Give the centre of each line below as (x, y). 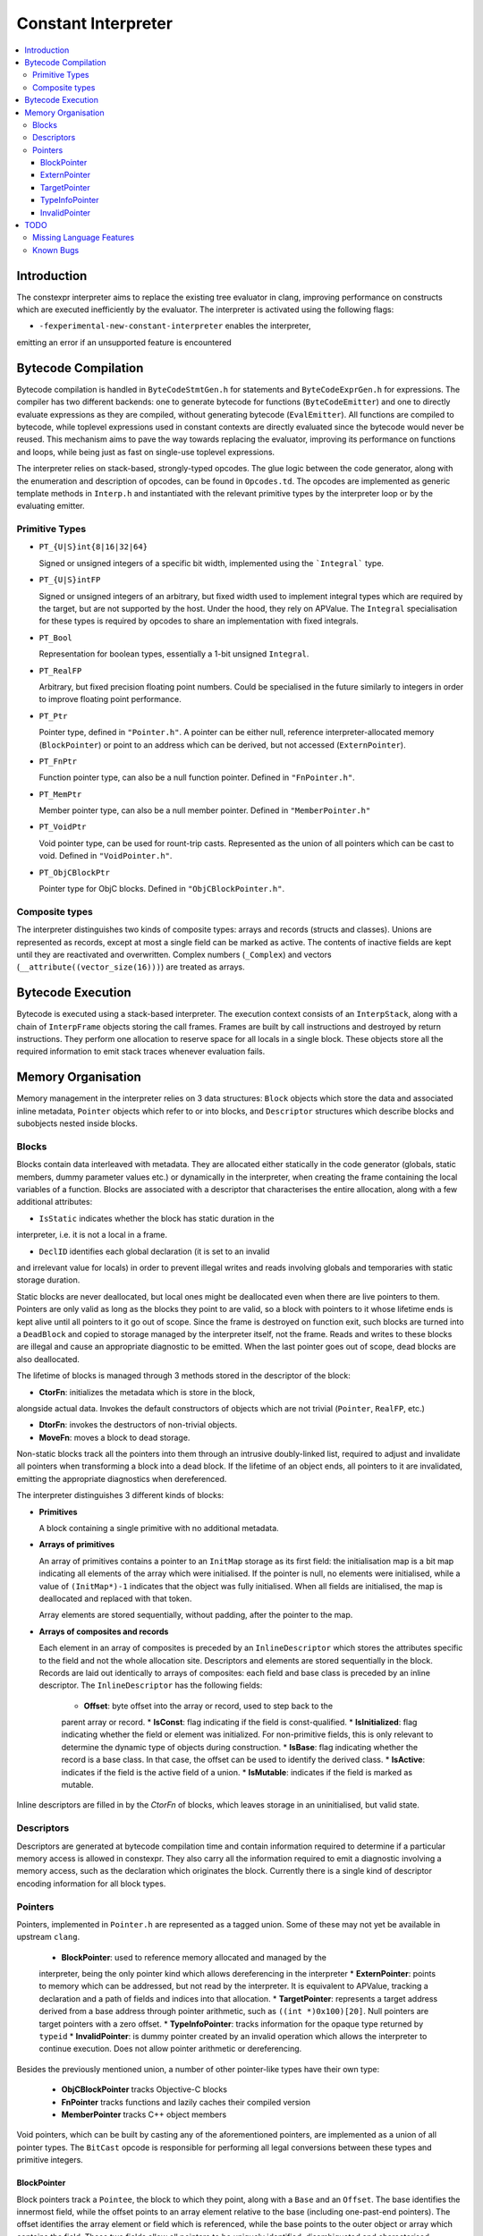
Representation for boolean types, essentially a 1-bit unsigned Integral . (174, 654)
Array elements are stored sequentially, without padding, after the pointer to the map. (196, 1615)
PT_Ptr (53, 716)
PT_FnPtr (58, 761)
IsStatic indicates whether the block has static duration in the (157, 1218)
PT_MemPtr (60, 794)
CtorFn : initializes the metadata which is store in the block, (147, 1392)
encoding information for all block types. (91, 1884)
